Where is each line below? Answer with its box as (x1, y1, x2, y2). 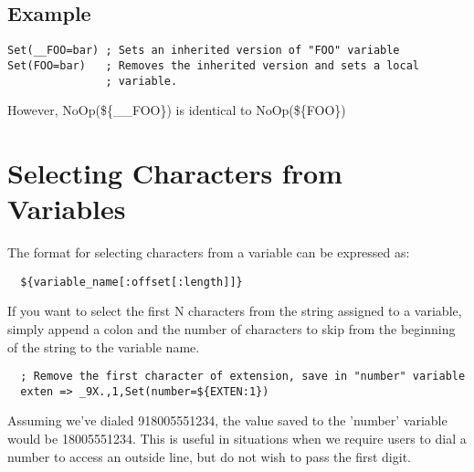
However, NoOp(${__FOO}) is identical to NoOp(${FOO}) (7, 100, 346, 120)
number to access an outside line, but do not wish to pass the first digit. (7, 446, 411, 466)
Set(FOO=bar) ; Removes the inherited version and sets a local (7, 58, 420, 72)
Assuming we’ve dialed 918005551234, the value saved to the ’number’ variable (7, 411, 448, 430)
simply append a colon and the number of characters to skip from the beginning (7, 319, 456, 338)
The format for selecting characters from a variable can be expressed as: (7, 243, 410, 262)
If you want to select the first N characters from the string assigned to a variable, (7, 301, 462, 320)
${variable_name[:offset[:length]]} (20, 275, 243, 288)
